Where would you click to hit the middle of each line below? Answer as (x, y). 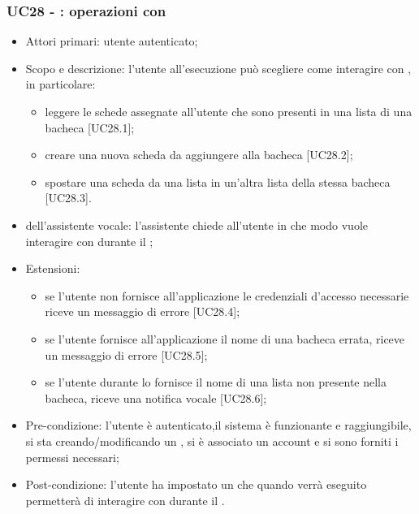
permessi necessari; (72, 457)
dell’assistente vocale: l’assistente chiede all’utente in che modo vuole (197, 225)
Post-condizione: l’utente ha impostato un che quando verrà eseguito (196, 484)
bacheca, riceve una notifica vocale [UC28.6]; (156, 397)
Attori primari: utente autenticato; (112, 41)
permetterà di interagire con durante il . (125, 500)
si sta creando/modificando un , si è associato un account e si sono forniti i (212, 441)
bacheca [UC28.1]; (90, 127)
